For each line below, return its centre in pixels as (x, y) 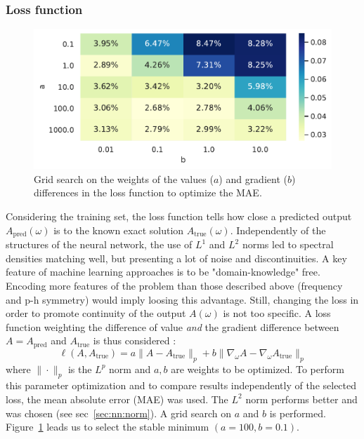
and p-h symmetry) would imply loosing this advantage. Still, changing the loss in (182, 299)
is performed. (298, 413)
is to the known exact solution (119, 230)
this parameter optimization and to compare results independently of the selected (181, 385)
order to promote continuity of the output (96, 313)
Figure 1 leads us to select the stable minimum (108, 427)
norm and (130, 369)
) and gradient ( (253, 178)
